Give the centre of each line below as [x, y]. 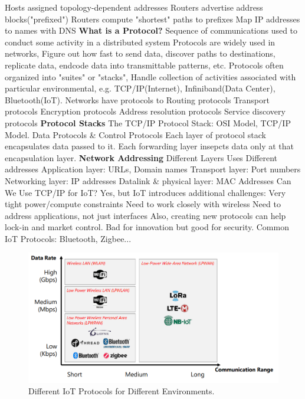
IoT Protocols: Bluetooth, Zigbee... [68, 238]
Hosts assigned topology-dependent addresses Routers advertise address [134, 7]
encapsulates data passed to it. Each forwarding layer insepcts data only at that [149, 146]
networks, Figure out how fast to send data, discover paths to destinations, [140, 53]
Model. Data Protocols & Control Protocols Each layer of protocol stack [135, 134]
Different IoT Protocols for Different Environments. [122, 391]
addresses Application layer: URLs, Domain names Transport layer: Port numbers [153, 169]
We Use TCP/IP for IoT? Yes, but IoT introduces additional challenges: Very [145, 192]
